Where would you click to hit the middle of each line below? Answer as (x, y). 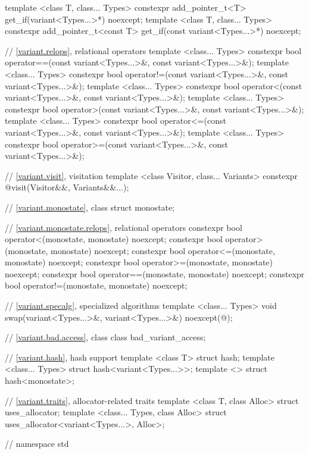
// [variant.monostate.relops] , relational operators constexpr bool (124, 227)
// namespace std (37, 444)
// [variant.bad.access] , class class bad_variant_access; (105, 337)
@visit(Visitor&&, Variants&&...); (67, 187)
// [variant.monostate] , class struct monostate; (90, 207)
